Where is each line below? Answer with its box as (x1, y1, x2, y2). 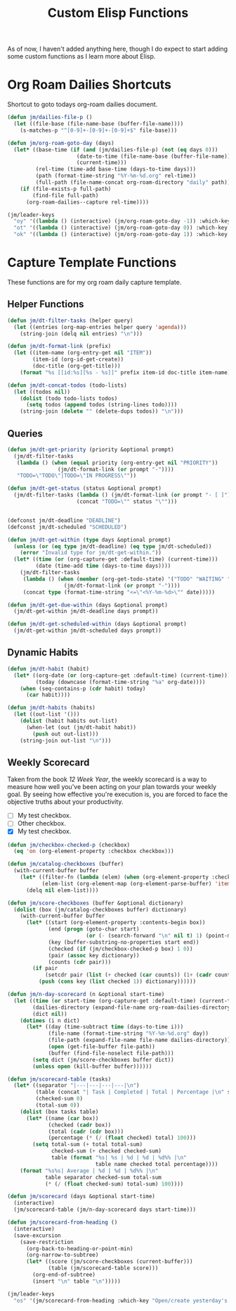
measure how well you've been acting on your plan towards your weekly (7, 783, 216, 791)
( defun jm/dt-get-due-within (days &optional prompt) (7, 601, 169, 609)
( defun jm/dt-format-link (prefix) (7, 343, 112, 350)
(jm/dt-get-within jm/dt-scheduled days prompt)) (13, 627, 162, 635)
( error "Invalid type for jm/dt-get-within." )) (20, 549, 162, 557)
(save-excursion (13, 1231, 61, 1239)
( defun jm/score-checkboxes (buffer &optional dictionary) (7, 900, 184, 907)
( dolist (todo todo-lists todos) (20, 394, 118, 402)
